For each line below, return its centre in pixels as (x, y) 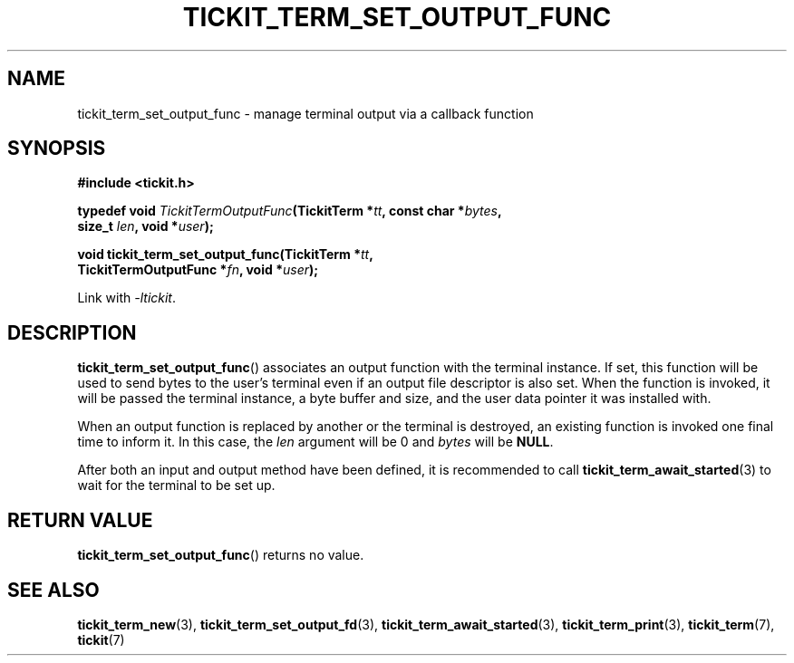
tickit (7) (101, 639)
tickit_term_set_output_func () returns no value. (221, 555)
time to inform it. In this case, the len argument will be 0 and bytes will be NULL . (315, 442)
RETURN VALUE (80, 520)
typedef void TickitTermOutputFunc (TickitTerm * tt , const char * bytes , (290, 211)
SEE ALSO (53, 590)
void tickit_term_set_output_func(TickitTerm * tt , (225, 255)
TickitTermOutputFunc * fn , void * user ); (198, 270)
